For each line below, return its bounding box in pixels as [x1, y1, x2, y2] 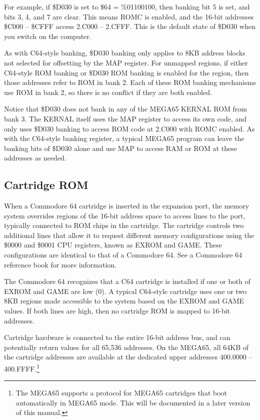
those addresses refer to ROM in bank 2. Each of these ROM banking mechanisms [4, 77, 256, 87]
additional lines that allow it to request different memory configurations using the [4, 229, 254, 240]
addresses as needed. [4, 152, 66, 163]
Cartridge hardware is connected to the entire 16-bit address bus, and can [4, 332, 230, 342]
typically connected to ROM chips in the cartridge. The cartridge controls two [4, 220, 244, 230]
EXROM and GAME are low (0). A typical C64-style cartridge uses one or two [4, 285, 247, 296]
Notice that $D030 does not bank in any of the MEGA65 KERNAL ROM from [4, 103, 247, 114]
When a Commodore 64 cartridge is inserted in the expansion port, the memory [4, 200, 249, 211]
